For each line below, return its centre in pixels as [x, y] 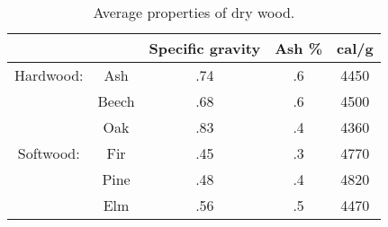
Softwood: [49, 153]
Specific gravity [205, 48]
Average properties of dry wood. [194, 12]
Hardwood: [49, 75]
